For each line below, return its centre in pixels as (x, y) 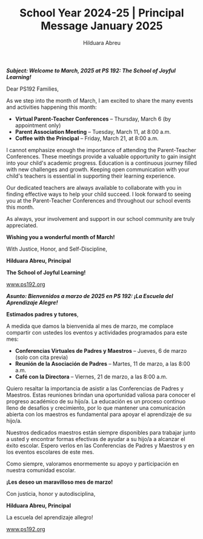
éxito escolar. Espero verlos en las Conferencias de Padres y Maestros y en (101, 445)
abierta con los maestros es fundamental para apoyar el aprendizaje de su (99, 414)
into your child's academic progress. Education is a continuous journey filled (101, 163)
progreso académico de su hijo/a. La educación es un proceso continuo (96, 401)
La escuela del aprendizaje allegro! (50, 517)
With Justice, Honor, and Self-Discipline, (57, 249)
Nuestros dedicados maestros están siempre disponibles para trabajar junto (101, 433)
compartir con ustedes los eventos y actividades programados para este (97, 332)
